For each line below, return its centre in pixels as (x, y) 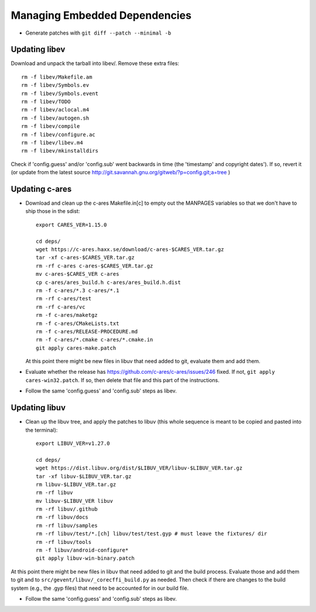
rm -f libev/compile (51, 126)
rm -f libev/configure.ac (59, 134)
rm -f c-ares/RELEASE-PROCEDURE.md (87, 331)
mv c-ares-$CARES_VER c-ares (78, 274)
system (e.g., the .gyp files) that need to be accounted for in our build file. (100, 588)
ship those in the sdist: (53, 211)
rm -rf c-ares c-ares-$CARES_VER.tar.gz (95, 266)
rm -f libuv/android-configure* (82, 550)
